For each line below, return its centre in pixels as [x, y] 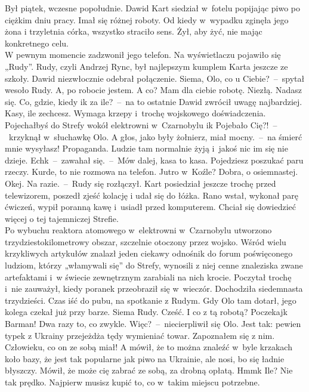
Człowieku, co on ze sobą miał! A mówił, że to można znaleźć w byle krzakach [149, 347]
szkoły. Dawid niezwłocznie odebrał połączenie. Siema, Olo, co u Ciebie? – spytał [155, 78]
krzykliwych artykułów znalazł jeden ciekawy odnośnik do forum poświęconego [149, 253]
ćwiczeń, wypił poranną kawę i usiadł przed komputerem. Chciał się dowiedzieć [151, 207]
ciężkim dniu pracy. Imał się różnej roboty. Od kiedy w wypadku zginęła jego [147, 19]
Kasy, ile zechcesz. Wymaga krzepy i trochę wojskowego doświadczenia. [135, 113]
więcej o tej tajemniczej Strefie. [62, 218]
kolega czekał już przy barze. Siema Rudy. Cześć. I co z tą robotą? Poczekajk [146, 312]
